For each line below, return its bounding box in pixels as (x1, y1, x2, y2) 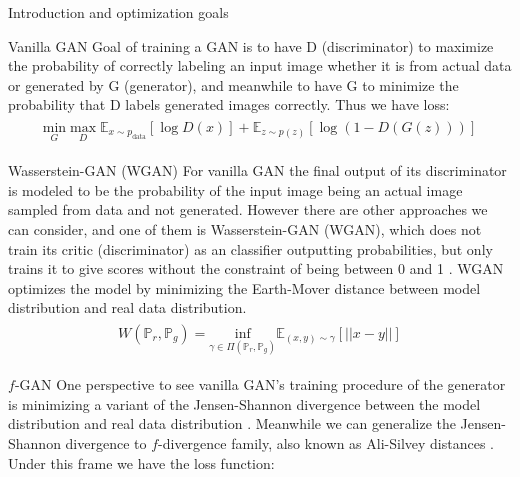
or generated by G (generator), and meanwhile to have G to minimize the (8, 74, 459, 95)
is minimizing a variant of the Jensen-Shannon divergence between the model (8, 393, 481, 414)
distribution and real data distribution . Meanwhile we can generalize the (8, 413, 456, 434)
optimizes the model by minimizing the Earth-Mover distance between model (8, 277, 481, 298)
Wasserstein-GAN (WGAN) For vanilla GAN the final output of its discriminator (8, 160, 507, 181)
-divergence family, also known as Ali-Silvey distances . (158, 433, 495, 454)
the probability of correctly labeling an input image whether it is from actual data (8, 55, 512, 76)
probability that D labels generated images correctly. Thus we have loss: (8, 94, 450, 115)
